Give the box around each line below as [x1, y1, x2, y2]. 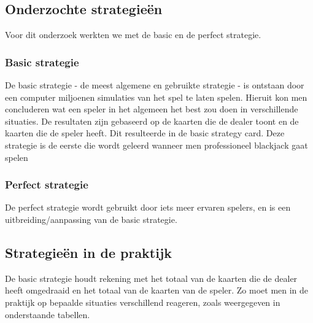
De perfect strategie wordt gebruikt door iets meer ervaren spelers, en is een [5, 201, 291, 214]
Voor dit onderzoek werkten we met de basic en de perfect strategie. [5, 28, 261, 41]
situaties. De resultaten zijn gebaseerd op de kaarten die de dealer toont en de [5, 114, 299, 127]
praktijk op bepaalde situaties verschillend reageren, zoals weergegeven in [5, 295, 280, 308]
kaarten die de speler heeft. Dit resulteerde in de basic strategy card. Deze [5, 126, 285, 139]
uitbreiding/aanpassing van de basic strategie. [5, 212, 177, 225]
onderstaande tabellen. [5, 308, 90, 321]
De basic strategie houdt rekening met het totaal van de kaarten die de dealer [5, 271, 298, 284]
